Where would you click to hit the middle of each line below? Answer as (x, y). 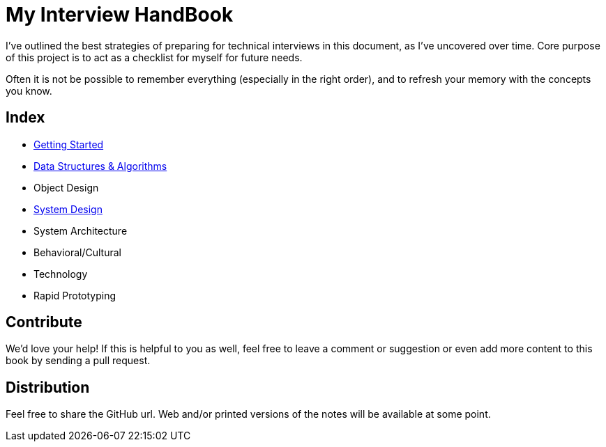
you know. (29, 91)
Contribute (44, 322)
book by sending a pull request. (78, 361)
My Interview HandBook (120, 15)
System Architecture (81, 230)
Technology (61, 274)
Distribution (48, 387)
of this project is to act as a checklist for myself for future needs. (154, 57)
